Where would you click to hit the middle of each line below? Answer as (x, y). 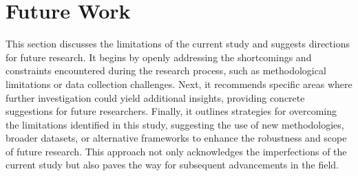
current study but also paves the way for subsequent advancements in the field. (172, 165)
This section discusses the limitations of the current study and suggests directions (178, 44)
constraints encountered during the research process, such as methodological (166, 70)
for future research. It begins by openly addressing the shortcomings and (159, 57)
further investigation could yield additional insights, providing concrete (155, 97)
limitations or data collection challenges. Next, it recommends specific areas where (179, 84)
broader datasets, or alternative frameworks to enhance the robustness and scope (176, 138)
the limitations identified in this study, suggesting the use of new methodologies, (175, 124)
